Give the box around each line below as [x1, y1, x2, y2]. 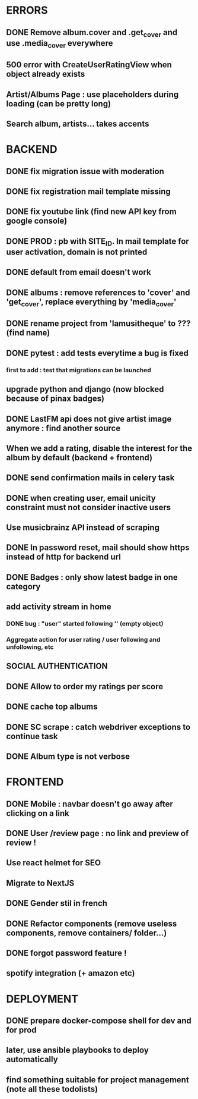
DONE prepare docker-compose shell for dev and [6, 1015, 191, 1026]
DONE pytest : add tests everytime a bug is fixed [6, 348, 189, 358]
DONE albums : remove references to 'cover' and [6, 287, 191, 297]
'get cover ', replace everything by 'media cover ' [6, 297, 177, 309]
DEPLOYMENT [6, 992, 79, 1006]
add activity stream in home [6, 602, 111, 612]
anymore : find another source [6, 423, 121, 433]
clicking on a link [6, 808, 70, 818]
